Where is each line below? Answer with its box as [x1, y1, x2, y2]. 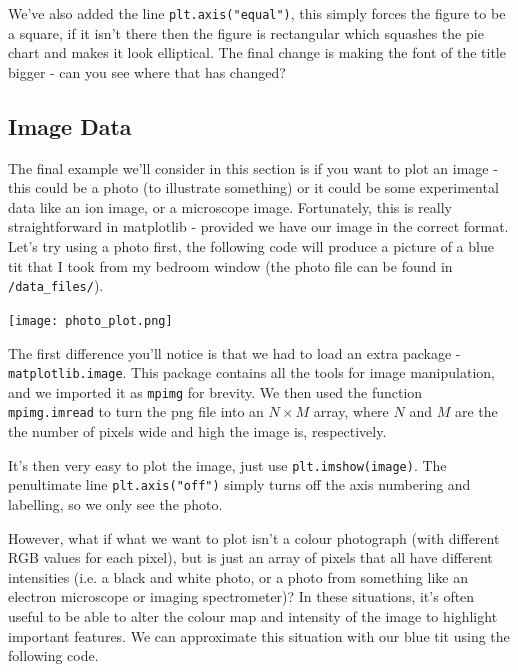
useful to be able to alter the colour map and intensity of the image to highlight [8, 605, 498, 626]
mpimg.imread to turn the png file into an [8, 401, 264, 422]
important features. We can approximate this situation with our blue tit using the [8, 625, 510, 646]
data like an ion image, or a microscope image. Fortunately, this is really [8, 196, 452, 217]
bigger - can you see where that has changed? [8, 61, 286, 82]
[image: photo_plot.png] [8, 313, 173, 328]
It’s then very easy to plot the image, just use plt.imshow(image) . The [8, 454, 447, 475]
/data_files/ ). [8, 275, 104, 296]
